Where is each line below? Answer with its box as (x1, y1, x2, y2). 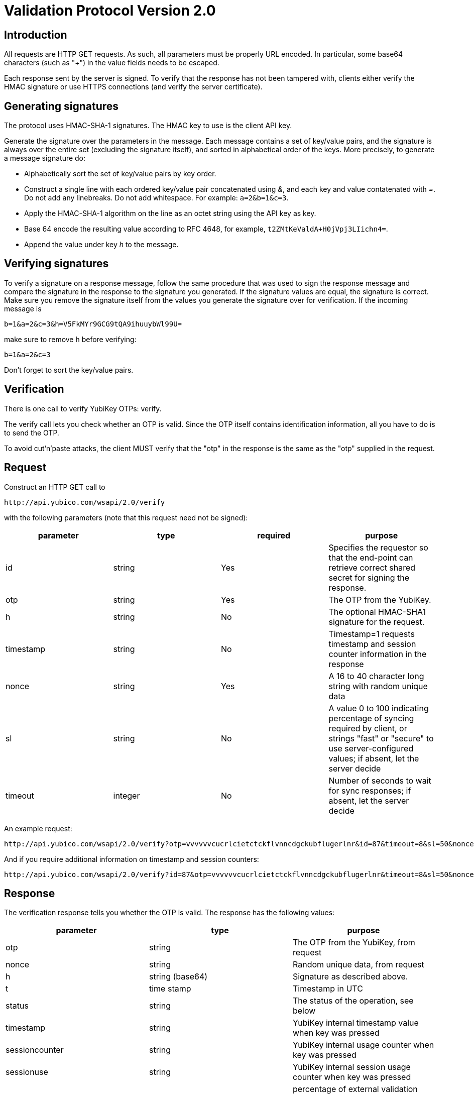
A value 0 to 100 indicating (328, 703, 429, 713)
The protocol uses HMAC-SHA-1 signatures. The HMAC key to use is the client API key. (4, 121, 292, 130)
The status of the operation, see (292, 996, 414, 1006)
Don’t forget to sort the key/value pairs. (4, 365, 134, 374)
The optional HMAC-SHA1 (328, 606, 426, 617)
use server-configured (328, 743, 414, 753)
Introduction (4, 28, 67, 41)
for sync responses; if (328, 785, 411, 796)
